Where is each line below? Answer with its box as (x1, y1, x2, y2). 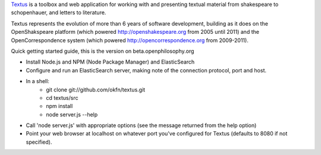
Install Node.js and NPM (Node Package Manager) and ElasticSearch (26, 58, 195, 65)
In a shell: (26, 78, 50, 85)
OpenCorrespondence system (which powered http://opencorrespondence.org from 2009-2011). (11, 36, 249, 44)
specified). (26, 138, 52, 145)
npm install (46, 103, 73, 110)
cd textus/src (46, 94, 78, 101)
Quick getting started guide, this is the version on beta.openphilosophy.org (11, 48, 194, 55)
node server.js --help (46, 110, 98, 118)
